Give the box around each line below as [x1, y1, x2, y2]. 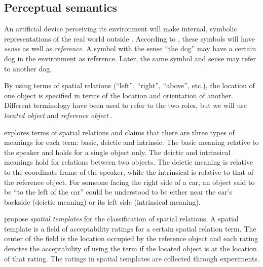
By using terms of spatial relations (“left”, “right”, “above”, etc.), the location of [4, 80, 255, 91]
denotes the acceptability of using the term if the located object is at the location [4, 243, 257, 254]
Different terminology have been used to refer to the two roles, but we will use [4, 100, 247, 110]
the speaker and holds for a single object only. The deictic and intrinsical [4, 146, 231, 157]
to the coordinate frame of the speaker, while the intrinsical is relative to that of [4, 166, 253, 177]
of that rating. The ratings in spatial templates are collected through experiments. [4, 253, 259, 263]
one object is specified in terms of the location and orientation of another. [4, 90, 233, 100]
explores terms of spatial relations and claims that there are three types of [4, 127, 235, 137]
